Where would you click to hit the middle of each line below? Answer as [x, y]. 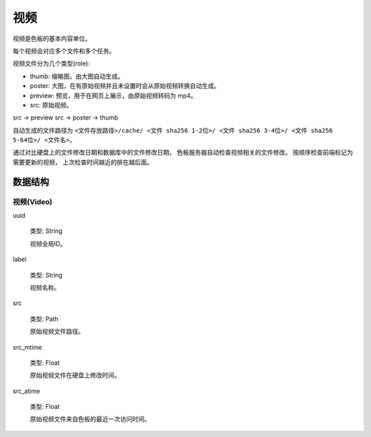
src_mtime [27, 347]
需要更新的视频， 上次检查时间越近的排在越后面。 [83, 162]
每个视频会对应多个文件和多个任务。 [64, 51]
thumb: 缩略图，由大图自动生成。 [77, 76]
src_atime [26, 391]
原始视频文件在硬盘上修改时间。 [75, 375]
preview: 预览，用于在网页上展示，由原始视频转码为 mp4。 [113, 96]
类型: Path [44, 319]
